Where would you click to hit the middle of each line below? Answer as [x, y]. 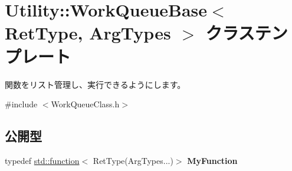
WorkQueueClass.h [85, 104]
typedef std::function [42, 160]
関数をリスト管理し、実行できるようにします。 [95, 84]
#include [21, 104]
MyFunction [212, 160]
